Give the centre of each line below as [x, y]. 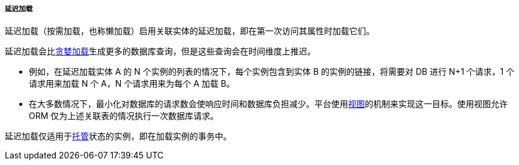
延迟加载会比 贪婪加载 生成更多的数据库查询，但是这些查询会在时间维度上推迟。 [160, 51]
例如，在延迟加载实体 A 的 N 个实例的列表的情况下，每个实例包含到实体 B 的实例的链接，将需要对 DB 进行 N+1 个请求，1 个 [272, 72]
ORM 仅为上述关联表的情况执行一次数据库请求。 [124, 116]
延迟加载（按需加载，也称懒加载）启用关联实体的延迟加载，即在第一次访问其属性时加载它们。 [190, 31]
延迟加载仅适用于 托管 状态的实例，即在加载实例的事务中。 [118, 136]
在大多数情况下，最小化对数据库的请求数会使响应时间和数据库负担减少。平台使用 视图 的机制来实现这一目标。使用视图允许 [268, 104]
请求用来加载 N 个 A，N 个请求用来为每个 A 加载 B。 [132, 84]
